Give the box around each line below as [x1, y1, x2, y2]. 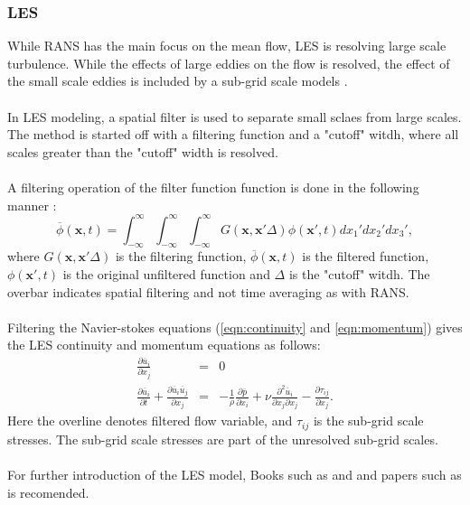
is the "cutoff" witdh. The [288, 265, 430, 284]
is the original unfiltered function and [62, 265, 270, 284]
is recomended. [7, 482, 89, 501]
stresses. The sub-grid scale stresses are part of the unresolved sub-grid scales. [7, 429, 438, 448]
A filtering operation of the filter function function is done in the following [7, 177, 419, 196]
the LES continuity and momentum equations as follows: [7, 335, 321, 354]
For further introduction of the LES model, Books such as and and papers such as [7, 465, 462, 484]
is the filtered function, [302, 247, 429, 266]
